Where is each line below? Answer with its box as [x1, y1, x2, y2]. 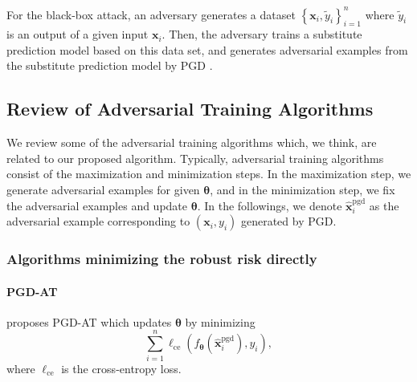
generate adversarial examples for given [6, 181, 200, 198]
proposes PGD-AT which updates [6, 313, 172, 330]
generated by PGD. [240, 213, 337, 230]
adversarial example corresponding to [6, 213, 190, 230]
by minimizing [185, 313, 256, 330]
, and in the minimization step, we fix [210, 181, 395, 198]
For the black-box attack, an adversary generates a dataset [6, 6, 296, 22]
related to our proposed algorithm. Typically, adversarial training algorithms [6, 149, 384, 166]
